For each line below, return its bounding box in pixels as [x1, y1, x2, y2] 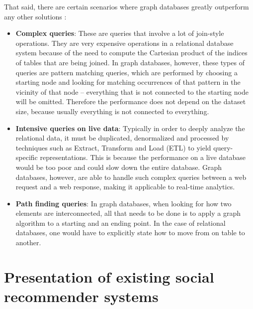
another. [15, 237, 41, 248]
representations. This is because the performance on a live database [40, 152, 246, 162]
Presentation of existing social [4, 266, 214, 287]
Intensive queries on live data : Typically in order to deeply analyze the [15, 123, 245, 133]
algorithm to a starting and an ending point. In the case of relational [15, 217, 226, 228]
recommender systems [4, 286, 159, 307]
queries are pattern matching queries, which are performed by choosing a [15, 67, 238, 77]
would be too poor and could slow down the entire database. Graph [15, 161, 222, 172]
